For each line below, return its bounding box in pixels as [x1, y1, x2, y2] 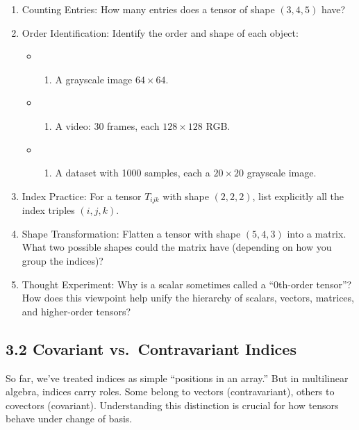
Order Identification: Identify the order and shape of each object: [22, 25, 299, 40]
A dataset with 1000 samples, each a [55, 165, 210, 180]
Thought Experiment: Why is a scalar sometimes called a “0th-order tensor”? [22, 276, 352, 291]
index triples [22, 203, 75, 217]
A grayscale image [55, 72, 133, 86]
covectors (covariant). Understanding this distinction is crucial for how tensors [6, 397, 339, 412]
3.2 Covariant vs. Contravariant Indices [6, 338, 297, 359]
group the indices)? [22, 253, 103, 267]
